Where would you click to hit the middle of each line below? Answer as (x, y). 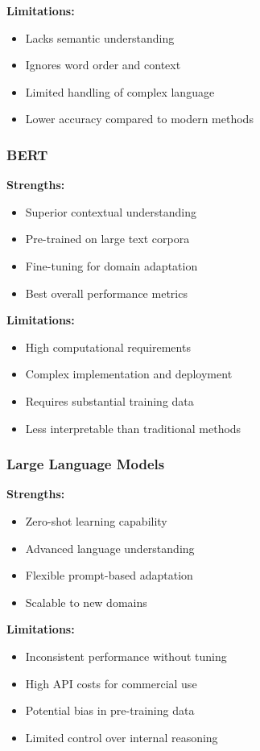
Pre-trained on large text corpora (107, 239)
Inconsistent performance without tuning (126, 656)
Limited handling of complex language (120, 91)
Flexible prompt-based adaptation (109, 575)
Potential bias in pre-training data (110, 710)
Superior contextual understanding (111, 211)
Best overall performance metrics (106, 293)
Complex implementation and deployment (129, 374)
